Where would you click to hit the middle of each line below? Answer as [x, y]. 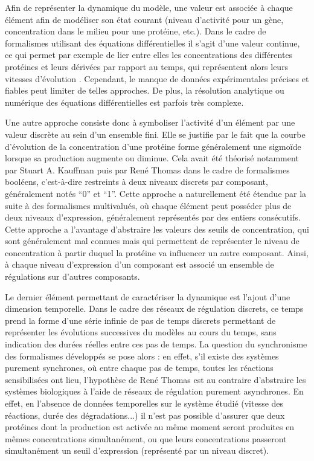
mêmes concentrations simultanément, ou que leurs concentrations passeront [146, 438]
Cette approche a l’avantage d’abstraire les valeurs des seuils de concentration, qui [157, 229]
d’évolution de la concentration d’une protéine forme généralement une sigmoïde [153, 146]
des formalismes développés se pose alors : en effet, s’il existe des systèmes [142, 356]
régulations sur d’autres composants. [72, 276]
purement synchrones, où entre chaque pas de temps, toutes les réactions [139, 368]
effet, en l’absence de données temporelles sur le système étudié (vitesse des [144, 403]
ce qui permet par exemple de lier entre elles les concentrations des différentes [149, 55]
